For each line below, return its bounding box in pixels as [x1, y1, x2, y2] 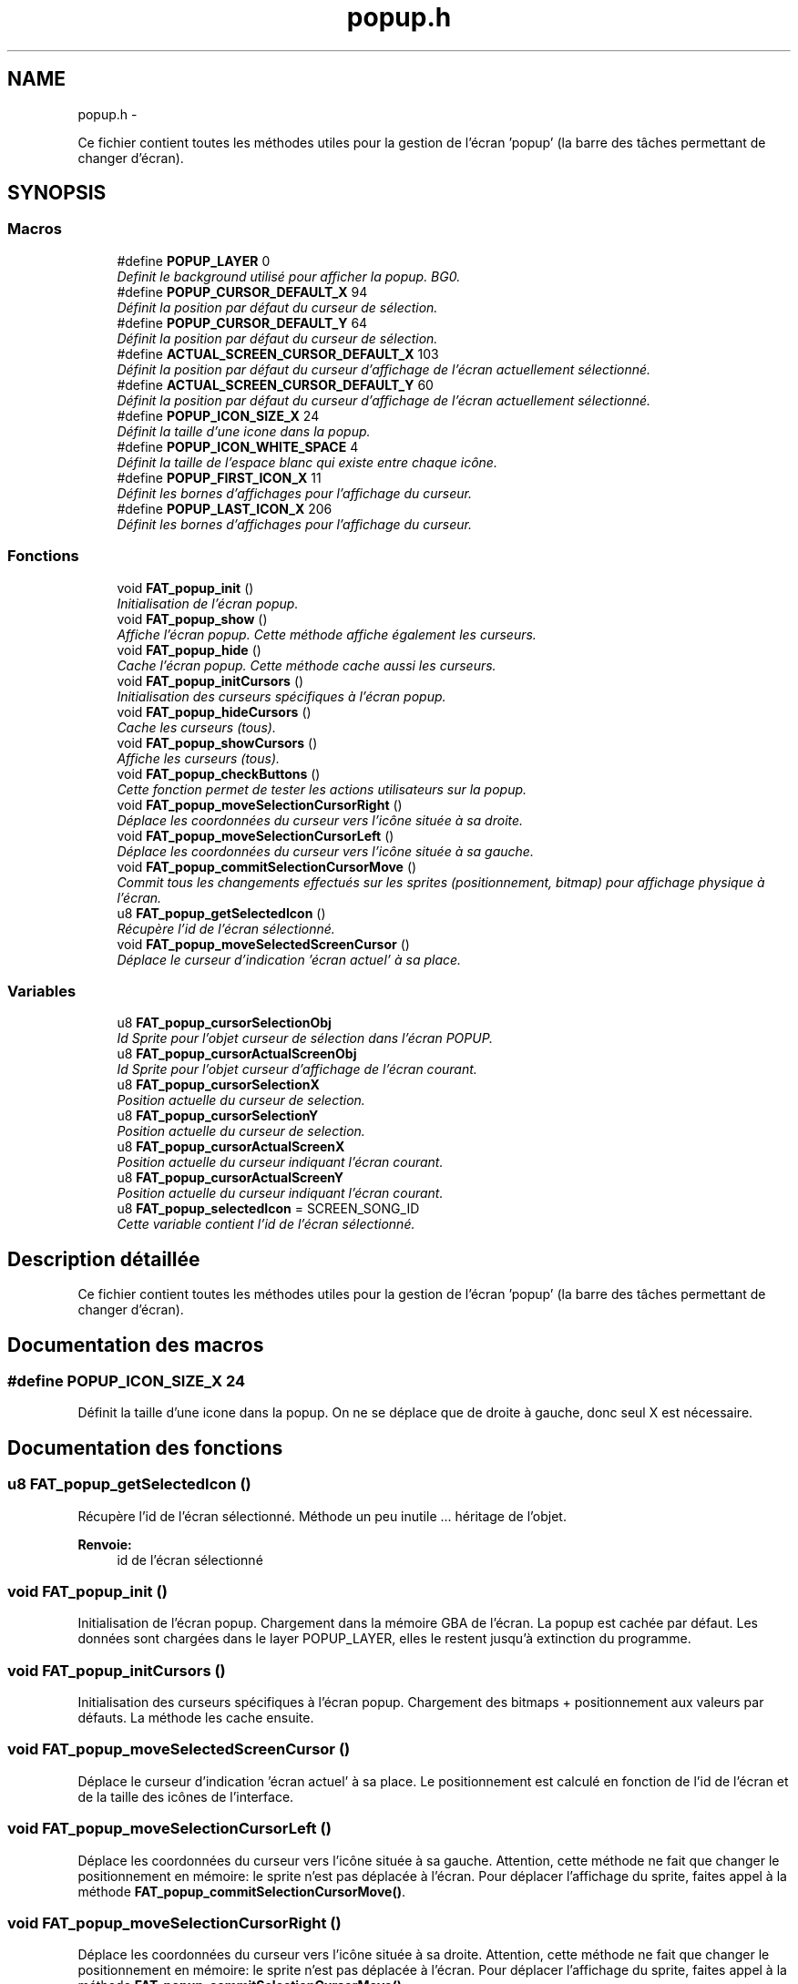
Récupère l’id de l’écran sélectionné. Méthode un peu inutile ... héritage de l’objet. [77, 1508, 567, 1524]
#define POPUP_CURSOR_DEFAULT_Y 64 [117, 314, 368, 331]
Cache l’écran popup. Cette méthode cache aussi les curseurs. [117, 657, 496, 673]
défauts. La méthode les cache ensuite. [77, 1710, 314, 1726]
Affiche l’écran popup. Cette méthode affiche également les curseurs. [117, 626, 537, 642]
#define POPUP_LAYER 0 [117, 252, 271, 269]
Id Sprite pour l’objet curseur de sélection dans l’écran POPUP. [117, 1030, 494, 1047]
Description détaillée [7, 1247, 200, 1271]
